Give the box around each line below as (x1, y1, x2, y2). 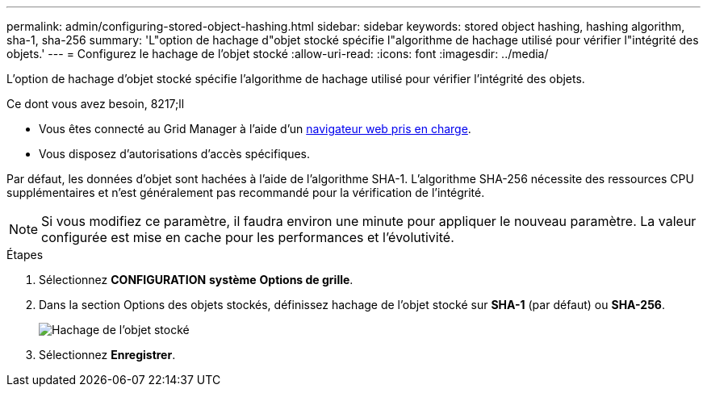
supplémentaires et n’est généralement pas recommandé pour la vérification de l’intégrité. (6, 186, 485, 199)
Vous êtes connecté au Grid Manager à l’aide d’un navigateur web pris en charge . (39, 122, 471, 136)
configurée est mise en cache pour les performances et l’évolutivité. (41, 229, 454, 245)
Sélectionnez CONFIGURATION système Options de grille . (39, 273, 353, 286)
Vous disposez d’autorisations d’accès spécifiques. (39, 147, 310, 161)
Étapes (6, 248, 44, 261)
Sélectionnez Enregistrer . (39, 348, 176, 362)
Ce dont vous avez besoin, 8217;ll (6, 97, 185, 111)
